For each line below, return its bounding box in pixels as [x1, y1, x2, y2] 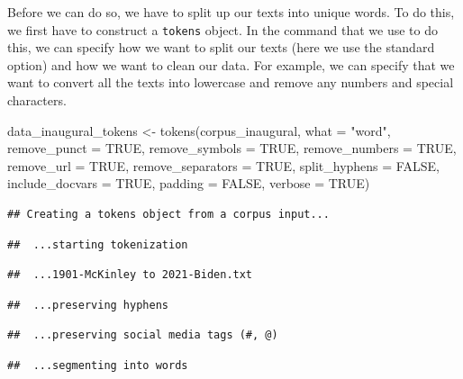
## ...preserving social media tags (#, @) [7, 329, 278, 342]
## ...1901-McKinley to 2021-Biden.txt [7, 268, 253, 282]
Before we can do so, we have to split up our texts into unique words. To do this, [7, 3, 455, 21]
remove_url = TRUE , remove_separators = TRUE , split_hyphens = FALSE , [7, 156, 440, 175]
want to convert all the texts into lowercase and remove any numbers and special [7, 73, 454, 92]
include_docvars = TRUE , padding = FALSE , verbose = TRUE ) [7, 174, 370, 193]
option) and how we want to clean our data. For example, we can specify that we [7, 55, 455, 74]
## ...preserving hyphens [7, 298, 168, 311]
